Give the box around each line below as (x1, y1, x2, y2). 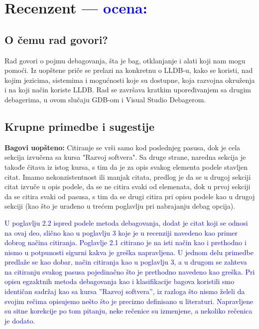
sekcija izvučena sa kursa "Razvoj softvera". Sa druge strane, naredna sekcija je (4, 152, 246, 162)
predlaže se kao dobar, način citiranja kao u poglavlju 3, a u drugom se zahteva (4, 257, 247, 267)
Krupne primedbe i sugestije (4, 118, 155, 134)
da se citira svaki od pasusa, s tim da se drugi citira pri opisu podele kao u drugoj (4, 191, 255, 201)
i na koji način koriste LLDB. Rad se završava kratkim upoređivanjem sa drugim (4, 84, 251, 95)
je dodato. (4, 315, 35, 326)
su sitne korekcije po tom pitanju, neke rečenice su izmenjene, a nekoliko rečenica (4, 306, 253, 316)
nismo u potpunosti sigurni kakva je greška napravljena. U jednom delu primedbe (4, 247, 254, 257)
